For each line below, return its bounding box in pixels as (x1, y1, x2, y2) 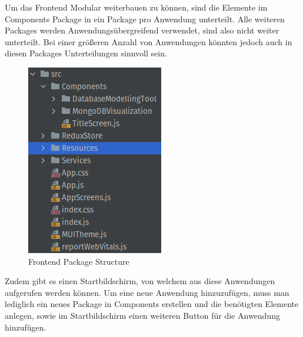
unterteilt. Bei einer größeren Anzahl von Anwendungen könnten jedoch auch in (5, 35, 292, 48)
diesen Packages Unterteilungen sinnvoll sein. (5, 47, 167, 59)
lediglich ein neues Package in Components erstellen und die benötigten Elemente (5, 298, 299, 310)
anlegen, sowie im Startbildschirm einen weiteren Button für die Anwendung (5, 309, 280, 321)
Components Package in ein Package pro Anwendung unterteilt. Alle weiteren (5, 12, 285, 25)
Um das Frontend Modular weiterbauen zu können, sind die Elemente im (5, 1, 268, 13)
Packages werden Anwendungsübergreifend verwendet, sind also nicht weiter (5, 24, 279, 36)
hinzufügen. (5, 321, 46, 333)
